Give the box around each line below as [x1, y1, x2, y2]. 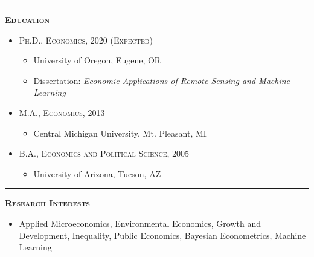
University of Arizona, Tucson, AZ [33, 167, 161, 180]
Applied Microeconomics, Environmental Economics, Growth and [19, 216, 261, 229]
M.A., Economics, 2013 [19, 106, 105, 119]
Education [5, 13, 50, 25]
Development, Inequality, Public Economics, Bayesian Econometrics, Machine [19, 229, 306, 241]
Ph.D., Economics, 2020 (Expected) [19, 33, 153, 46]
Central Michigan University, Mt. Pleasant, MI [33, 126, 207, 139]
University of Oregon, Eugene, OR [33, 54, 161, 67]
